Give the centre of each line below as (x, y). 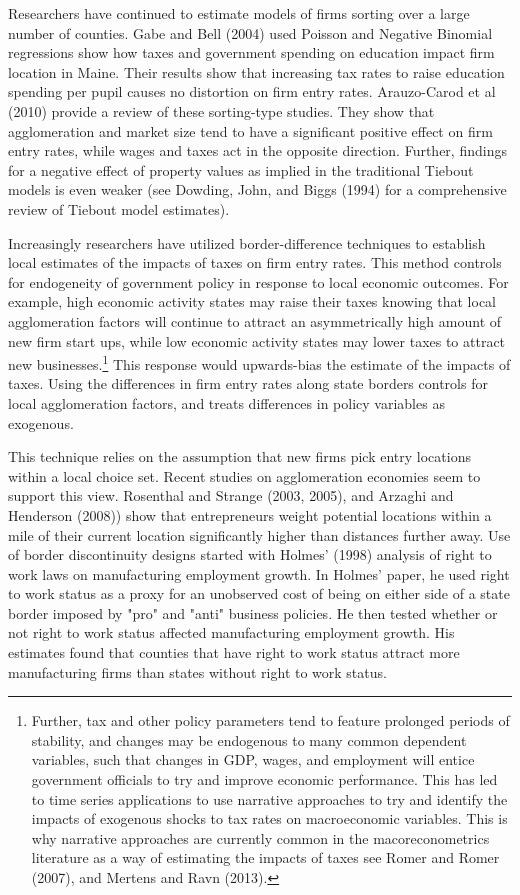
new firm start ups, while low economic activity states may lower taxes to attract (257, 340)
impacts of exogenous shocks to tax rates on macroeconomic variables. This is (269, 818)
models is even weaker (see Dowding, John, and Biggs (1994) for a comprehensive (257, 189)
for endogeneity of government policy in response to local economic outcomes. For (258, 281)
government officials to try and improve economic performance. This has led (264, 779)
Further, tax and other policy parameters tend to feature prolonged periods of (270, 720)
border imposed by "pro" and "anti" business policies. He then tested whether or (253, 612)
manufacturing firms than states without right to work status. (197, 671)
